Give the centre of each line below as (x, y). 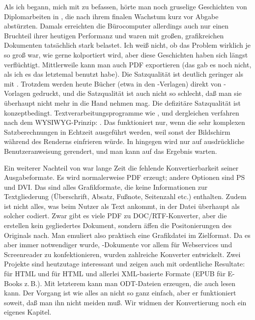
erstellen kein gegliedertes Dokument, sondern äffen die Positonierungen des (118, 225)
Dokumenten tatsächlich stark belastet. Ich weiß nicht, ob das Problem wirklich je (127, 45)
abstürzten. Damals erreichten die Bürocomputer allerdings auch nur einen (116, 26)
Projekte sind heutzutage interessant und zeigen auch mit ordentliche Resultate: (125, 264)
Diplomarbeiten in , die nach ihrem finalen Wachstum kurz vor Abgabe (111, 16)
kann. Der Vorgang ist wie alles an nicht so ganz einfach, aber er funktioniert (120, 293)
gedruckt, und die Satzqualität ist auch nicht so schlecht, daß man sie (137, 93)
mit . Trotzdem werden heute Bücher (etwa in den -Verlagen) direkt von (113, 83)
